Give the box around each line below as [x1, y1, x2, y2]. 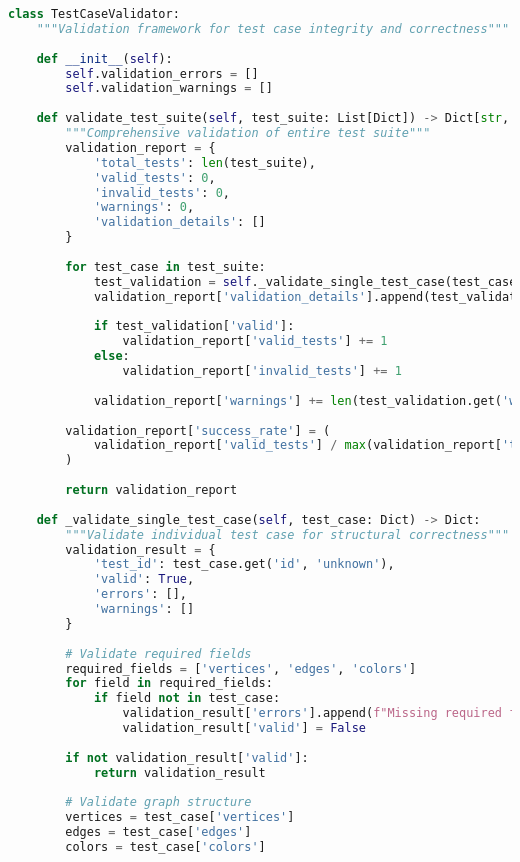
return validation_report [65, 483, 238, 497]
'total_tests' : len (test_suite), [93, 155, 316, 170]
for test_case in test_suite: [65, 259, 266, 274]
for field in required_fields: [65, 676, 273, 691]
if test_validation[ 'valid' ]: [93, 319, 295, 334]
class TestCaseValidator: [8, 7, 180, 21]
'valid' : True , [93, 572, 195, 587]
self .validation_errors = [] [65, 66, 259, 81]
